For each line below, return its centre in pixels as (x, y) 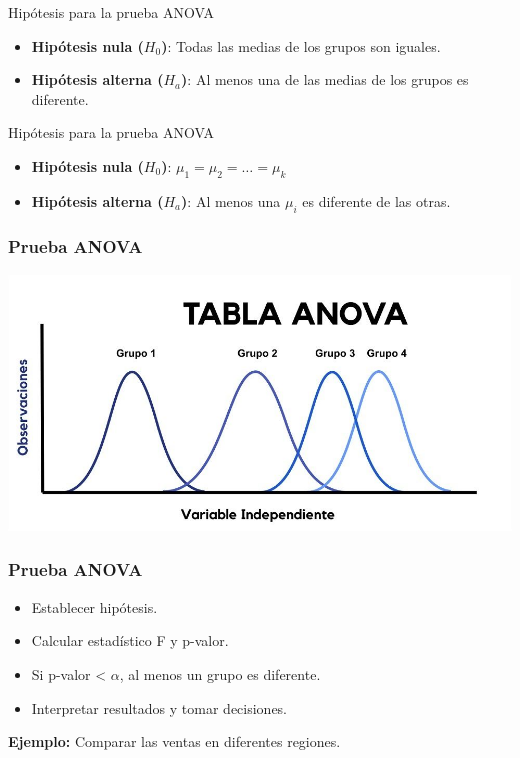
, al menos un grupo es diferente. (220, 673)
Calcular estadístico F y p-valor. (130, 640)
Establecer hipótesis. (94, 606)
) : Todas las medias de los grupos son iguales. (301, 45)
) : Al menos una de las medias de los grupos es (325, 79)
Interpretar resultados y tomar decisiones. (159, 707)
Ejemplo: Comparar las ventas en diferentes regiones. (174, 741)
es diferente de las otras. (376, 200)
